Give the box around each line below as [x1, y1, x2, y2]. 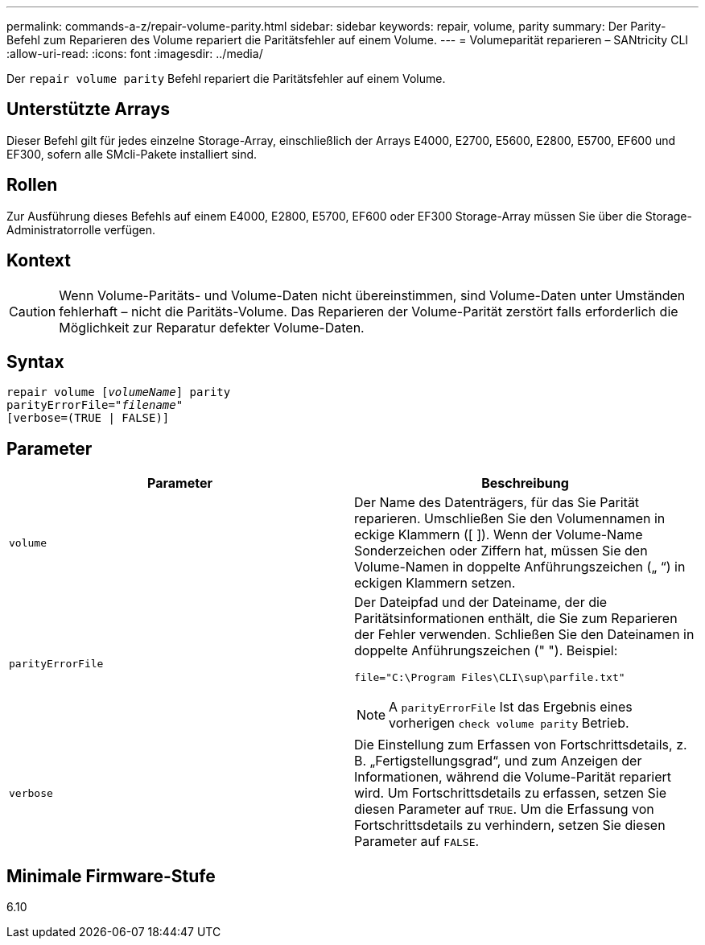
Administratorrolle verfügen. [6, 222, 156, 237]
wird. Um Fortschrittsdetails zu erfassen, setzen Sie [354, 785, 666, 802]
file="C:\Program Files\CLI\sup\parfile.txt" [354, 671, 625, 684]
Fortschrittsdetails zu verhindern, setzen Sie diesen [354, 817, 666, 834]
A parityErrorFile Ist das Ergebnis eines [389, 699, 633, 716]
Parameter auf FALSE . [354, 833, 480, 850]
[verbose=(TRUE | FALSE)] [6, 411, 170, 425]
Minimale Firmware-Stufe [6, 865, 216, 886]
